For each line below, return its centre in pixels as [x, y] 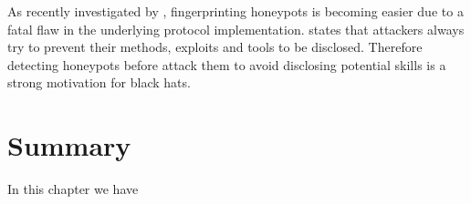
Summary [69, 145]
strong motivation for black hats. [99, 82]
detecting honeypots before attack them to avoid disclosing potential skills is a [227, 64]
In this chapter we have [73, 189]
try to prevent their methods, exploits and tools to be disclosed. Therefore [215, 47]
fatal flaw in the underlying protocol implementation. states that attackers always [236, 29]
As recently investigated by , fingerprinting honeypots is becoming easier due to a [235, 11]
